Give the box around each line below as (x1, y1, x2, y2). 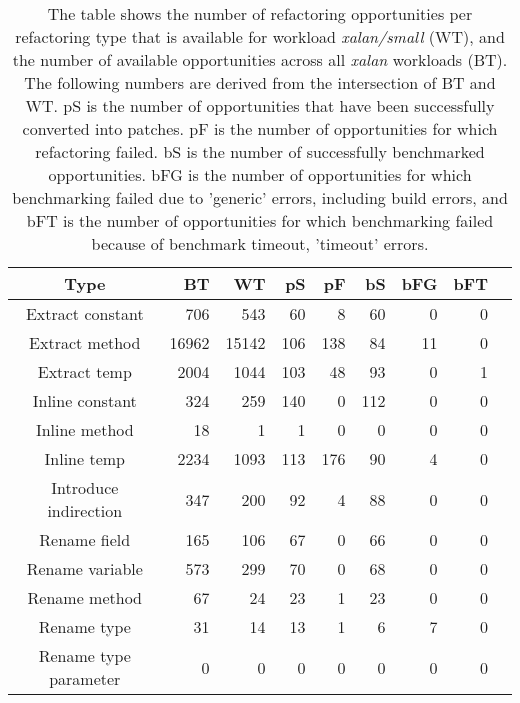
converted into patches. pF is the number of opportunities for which (22, 117, 498, 140)
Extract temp (37, 360, 132, 383)
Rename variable (26, 557, 143, 580)
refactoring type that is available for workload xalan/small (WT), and (15, 25, 505, 48)
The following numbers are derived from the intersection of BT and (24, 71, 496, 94)
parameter (49, 667, 121, 690)
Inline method (35, 418, 134, 441)
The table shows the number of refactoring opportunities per (47, 2, 473, 25)
